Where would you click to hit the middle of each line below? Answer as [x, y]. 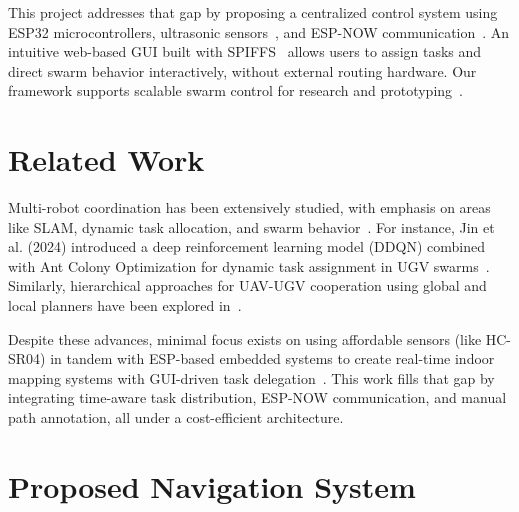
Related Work [106, 159]
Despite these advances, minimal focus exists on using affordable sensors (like [245, 338]
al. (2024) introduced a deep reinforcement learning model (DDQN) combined [246, 246]
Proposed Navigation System [212, 485]
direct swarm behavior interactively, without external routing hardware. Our [242, 70]
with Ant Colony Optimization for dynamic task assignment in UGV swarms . [249, 265]
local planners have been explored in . [125, 305]
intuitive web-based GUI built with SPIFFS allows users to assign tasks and [245, 51]
